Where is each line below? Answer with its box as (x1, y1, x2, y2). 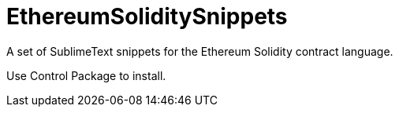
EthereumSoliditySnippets (6, 3, 288, 30)
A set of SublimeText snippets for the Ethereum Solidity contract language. (6, 44, 393, 58)
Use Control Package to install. (6, 68, 166, 82)
